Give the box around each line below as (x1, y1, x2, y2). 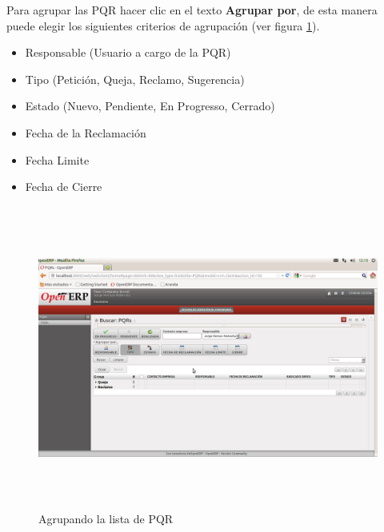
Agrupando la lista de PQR (38, 510, 174, 527)
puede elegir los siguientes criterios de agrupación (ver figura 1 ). (6, 17, 320, 34)
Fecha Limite (25, 151, 90, 168)
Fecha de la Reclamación (25, 124, 146, 141)
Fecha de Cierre (25, 178, 102, 195)
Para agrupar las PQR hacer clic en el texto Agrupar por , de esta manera (6, 2, 378, 18)
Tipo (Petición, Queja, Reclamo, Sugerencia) (25, 70, 245, 87)
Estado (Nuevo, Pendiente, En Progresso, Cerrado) (25, 97, 275, 114)
